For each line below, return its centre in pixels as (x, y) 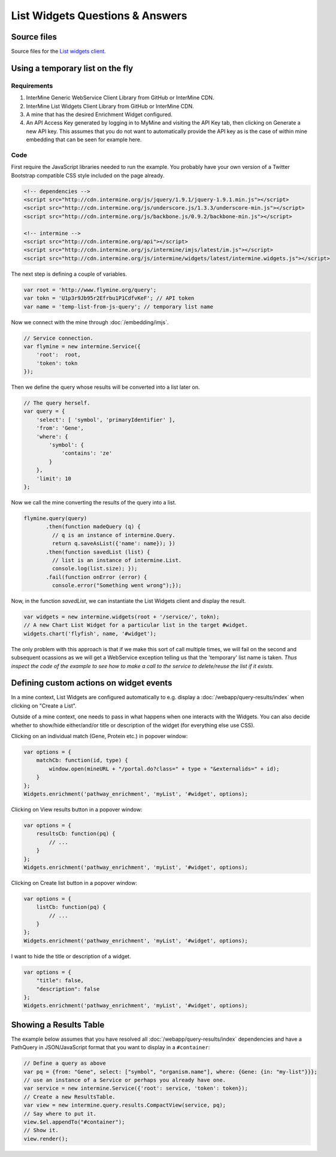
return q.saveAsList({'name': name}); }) (114, 543)
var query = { (44, 411)
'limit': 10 (54, 478)
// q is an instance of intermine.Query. (114, 535)
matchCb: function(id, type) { (82, 760)
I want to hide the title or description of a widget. (71, 956)
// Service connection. (59, 338)
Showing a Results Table (58, 1025)
